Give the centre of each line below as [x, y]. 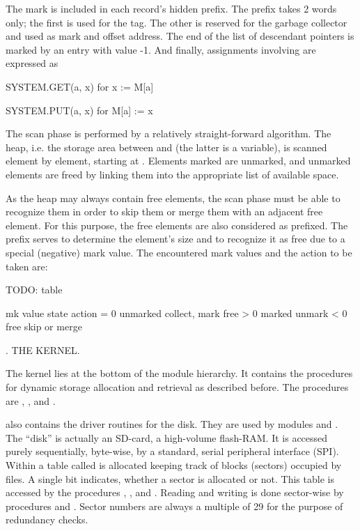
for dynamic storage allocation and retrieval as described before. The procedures [177, 387]
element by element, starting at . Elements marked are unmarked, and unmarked [178, 161]
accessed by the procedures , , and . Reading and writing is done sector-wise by [175, 492]
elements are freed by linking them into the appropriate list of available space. [172, 174]
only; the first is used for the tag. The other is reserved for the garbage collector [177, 22]
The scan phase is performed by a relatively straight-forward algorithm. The [169, 133]
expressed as [32, 63]
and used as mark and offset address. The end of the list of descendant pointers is [180, 36]
